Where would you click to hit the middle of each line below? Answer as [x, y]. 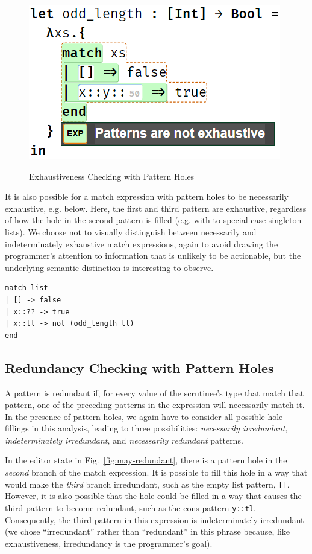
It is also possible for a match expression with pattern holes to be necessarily [147, 196]
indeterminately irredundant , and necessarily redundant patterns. [124, 440]
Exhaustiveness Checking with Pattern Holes [112, 176]
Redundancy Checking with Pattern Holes [139, 367]
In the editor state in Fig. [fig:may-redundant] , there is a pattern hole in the [146, 460]
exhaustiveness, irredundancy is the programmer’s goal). [109, 543]
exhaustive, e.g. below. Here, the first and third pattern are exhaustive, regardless [156, 208]
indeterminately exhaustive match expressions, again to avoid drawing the [142, 244]
